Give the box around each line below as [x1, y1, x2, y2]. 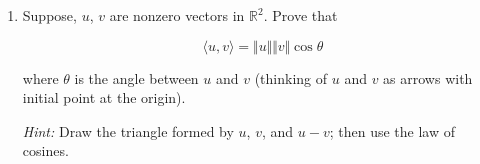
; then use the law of [329, 120, 455, 141]
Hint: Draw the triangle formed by [22, 120, 234, 141]
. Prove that [263, 5, 338, 25]
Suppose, [22, 5, 77, 25]
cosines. [22, 140, 69, 161]
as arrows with [383, 67, 473, 88]
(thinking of [254, 67, 328, 88]
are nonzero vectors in [109, 5, 245, 25]
